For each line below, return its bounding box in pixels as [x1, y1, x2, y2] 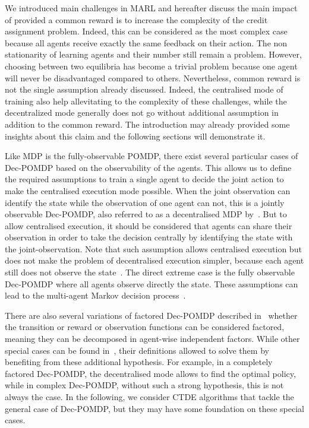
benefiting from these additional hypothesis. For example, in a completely [5, 356, 273, 368]
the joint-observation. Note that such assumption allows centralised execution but [5, 242, 302, 255]
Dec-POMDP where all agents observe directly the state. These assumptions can [5, 277, 298, 290]
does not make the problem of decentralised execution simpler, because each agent [5, 254, 304, 267]
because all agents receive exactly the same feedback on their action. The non [5, 36, 288, 49]
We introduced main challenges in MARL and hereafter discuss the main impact [5, 2, 298, 14]
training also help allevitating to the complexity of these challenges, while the [5, 94, 287, 107]
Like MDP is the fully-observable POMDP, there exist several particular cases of [5, 150, 298, 162]
